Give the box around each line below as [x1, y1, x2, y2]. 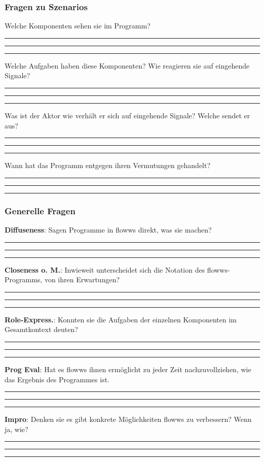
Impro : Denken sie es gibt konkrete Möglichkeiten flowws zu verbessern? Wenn [5, 414, 252, 424]
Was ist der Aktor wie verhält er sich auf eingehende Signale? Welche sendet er [5, 110, 250, 120]
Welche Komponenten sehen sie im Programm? [5, 20, 150, 31]
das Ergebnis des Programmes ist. [5, 374, 109, 384]
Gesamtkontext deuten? [5, 324, 78, 335]
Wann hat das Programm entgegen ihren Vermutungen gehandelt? [5, 160, 211, 171]
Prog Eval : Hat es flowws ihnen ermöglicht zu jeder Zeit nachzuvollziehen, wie [5, 364, 251, 374]
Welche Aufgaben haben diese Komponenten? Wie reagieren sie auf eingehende [5, 60, 250, 71]
